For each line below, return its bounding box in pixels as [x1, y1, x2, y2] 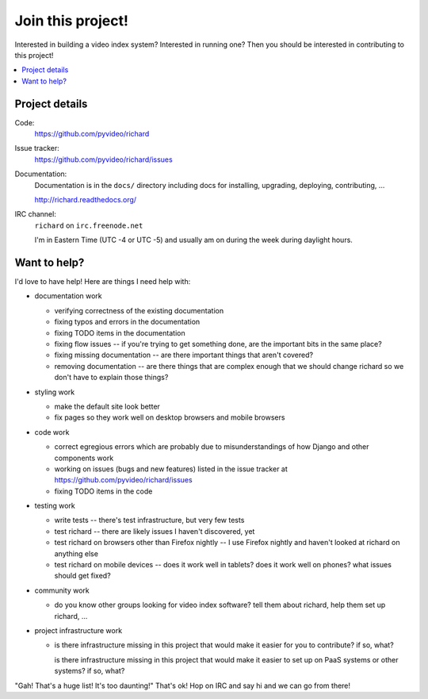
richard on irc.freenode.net [34, 221, 143, 230]
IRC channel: [14, 209, 57, 219]
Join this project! [14, 12, 128, 29]
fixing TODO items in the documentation [54, 328, 185, 337]
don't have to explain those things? [54, 373, 169, 382]
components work [54, 453, 114, 463]
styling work [34, 387, 75, 397]
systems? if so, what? [54, 666, 125, 676]
